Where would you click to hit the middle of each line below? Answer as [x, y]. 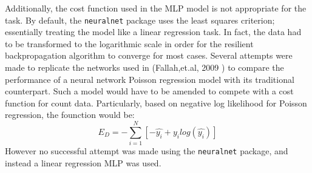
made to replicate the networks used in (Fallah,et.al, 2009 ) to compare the [144, 67]
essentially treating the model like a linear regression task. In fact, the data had [153, 32]
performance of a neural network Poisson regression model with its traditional [150, 79]
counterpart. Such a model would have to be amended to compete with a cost [149, 91]
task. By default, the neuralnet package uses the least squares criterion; [140, 20]
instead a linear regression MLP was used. [83, 162]
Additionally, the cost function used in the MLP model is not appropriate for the [156, 8]
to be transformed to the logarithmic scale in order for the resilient [129, 43]
